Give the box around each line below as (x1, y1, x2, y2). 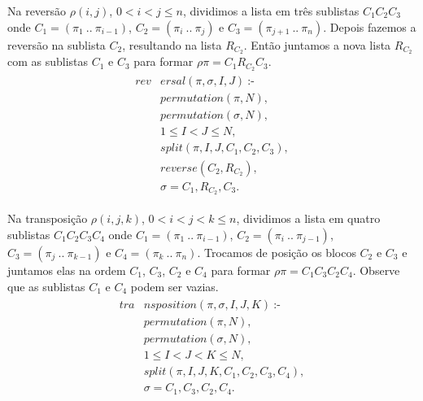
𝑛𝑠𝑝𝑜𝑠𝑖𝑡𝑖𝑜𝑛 (143, 299, 197, 312)
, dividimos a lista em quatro (236, 210, 381, 227)
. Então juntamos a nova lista (243, 36, 391, 53)
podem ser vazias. (130, 277, 219, 294)
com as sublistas (7, 53, 89, 70)
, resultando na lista (122, 36, 222, 53)
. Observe (352, 262, 400, 279)
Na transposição (7, 210, 88, 227)
